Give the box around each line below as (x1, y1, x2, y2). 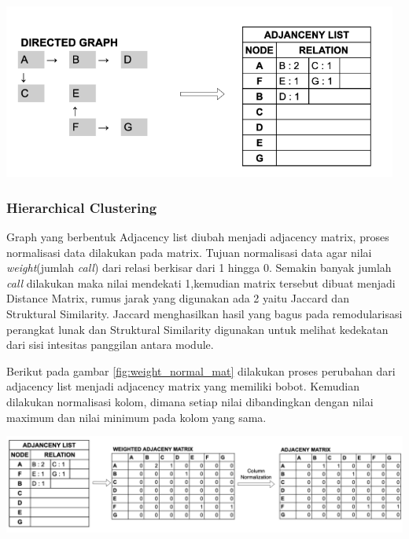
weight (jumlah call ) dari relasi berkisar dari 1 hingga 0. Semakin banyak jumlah (6, 259, 392, 276)
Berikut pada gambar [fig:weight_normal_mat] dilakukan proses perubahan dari (6, 362, 396, 379)
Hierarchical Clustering (6, 197, 157, 217)
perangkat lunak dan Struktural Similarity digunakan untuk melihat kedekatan (6, 321, 389, 337)
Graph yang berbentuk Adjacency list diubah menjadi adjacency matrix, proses (6, 229, 389, 245)
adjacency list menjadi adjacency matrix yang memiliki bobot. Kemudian (6, 378, 359, 394)
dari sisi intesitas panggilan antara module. (6, 336, 214, 353)
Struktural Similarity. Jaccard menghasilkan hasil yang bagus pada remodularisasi (6, 306, 403, 322)
